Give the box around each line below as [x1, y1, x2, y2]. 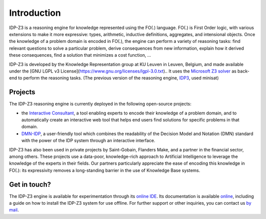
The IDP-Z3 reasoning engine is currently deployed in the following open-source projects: [9, 101, 192, 107]
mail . [9, 207, 19, 213]
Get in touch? [9, 180, 51, 188]
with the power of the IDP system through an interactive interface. [21, 138, 155, 144]
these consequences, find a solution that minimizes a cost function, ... [9, 52, 151, 58]
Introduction [9, 7, 61, 18]
